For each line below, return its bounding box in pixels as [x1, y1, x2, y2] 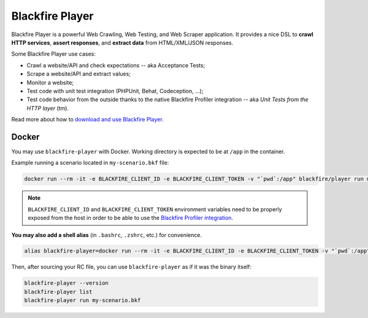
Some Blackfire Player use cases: [11, 50, 96, 58]
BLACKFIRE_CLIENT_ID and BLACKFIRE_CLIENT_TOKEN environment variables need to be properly [28, 205, 282, 213]
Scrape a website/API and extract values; [26, 70, 131, 78]
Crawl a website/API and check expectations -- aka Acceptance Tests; [26, 61, 205, 69]
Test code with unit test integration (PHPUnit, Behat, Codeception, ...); [26, 87, 204, 94]
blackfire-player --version [24, 279, 109, 287]
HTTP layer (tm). [26, 104, 69, 112]
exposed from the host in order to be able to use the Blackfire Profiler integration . [28, 214, 233, 222]
